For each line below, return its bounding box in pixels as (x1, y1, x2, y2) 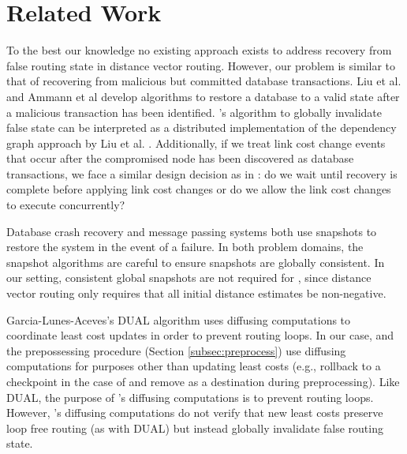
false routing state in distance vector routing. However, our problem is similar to (6, 57, 395, 73)
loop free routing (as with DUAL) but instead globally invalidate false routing (6, 419, 383, 436)
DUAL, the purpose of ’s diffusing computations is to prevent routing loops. (6, 388, 374, 405)
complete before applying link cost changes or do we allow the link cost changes (6, 181, 391, 197)
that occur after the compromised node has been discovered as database (6, 150, 354, 167)
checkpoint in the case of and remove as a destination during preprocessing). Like (6, 373, 400, 389)
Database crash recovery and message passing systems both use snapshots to (6, 223, 377, 239)
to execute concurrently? (6, 197, 125, 213)
